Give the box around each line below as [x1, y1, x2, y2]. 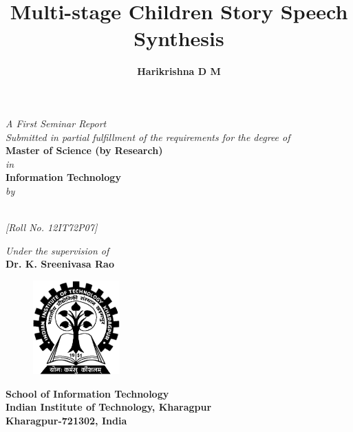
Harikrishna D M [137, 64, 221, 78]
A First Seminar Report [6, 116, 107, 130]
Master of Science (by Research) [6, 143, 163, 158]
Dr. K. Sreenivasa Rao [6, 257, 114, 271]
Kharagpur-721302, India [6, 413, 127, 427]
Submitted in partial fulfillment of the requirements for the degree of [6, 129, 290, 144]
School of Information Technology [6, 386, 169, 400]
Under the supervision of [6, 243, 109, 257]
